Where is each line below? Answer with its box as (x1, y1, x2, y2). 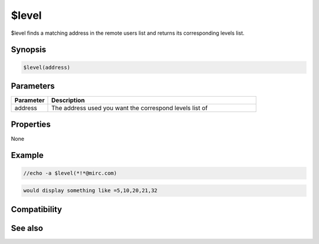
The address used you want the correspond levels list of (51, 104, 208, 112)
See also (11, 223, 44, 233)
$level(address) (23, 64, 71, 71)
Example (11, 150, 44, 160)
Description (51, 96, 85, 104)
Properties (11, 120, 51, 130)
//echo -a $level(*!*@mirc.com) (23, 170, 118, 176)
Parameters (11, 81, 55, 91)
